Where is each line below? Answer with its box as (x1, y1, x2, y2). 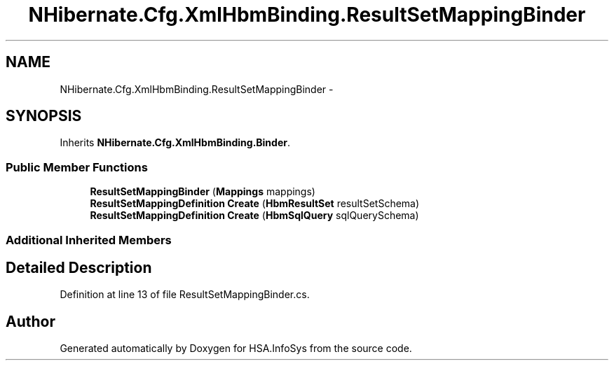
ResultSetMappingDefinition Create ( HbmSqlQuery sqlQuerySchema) (90, 209, 419, 222)
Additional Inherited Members (6, 232, 172, 247)
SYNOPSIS (6, 107, 82, 125)
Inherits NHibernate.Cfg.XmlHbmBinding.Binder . (60, 136, 290, 149)
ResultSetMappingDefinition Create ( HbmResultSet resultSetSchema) (90, 197, 420, 210)
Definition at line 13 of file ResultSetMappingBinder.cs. (60, 288, 310, 301)
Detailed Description (6, 258, 152, 276)
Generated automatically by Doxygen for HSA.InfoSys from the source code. (60, 342, 412, 355)
